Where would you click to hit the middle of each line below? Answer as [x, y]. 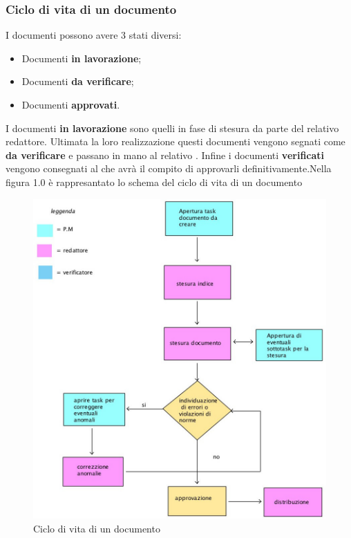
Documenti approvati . [71, 104]
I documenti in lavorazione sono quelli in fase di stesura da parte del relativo [172, 128]
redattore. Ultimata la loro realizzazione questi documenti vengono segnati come [175, 141]
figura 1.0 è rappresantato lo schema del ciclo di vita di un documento [154, 182]
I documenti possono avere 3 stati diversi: [94, 35]
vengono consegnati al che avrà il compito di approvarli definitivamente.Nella [169, 168]
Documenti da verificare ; [78, 81]
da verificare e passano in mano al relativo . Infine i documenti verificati [165, 155]
